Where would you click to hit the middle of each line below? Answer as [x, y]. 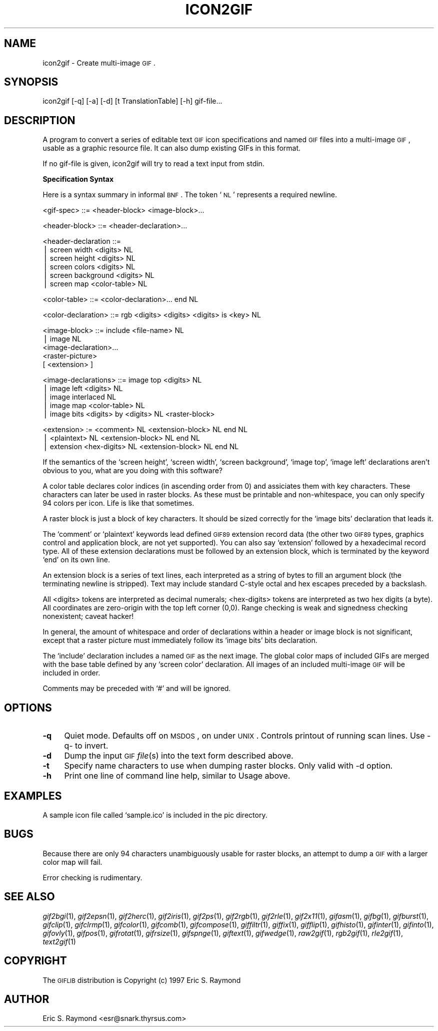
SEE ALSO [29, 897]
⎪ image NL [62, 339]
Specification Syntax [78, 179]
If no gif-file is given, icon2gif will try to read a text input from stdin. [153, 164]
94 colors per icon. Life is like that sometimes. [118, 503]
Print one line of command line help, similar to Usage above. [177, 776]
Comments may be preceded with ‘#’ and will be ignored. [137, 689]
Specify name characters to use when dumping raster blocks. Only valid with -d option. [228, 766]
